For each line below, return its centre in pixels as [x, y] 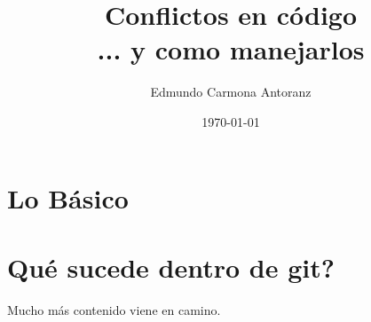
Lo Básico [68, 197]
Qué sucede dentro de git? [171, 267]
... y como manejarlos [231, 49]
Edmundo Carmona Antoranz [231, 92]
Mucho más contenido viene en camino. [114, 309]
